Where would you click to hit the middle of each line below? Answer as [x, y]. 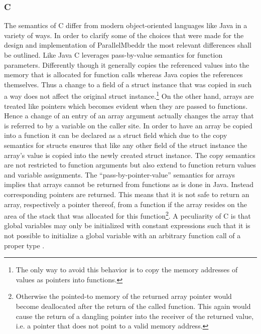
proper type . [24, 245]
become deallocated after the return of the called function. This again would [133, 306]
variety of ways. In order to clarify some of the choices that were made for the [124, 35]
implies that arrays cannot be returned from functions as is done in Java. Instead [129, 184]
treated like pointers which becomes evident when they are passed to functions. [126, 106]
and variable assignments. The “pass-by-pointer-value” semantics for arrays [120, 174]
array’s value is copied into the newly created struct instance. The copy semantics [130, 155]
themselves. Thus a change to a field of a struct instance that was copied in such [128, 84]
